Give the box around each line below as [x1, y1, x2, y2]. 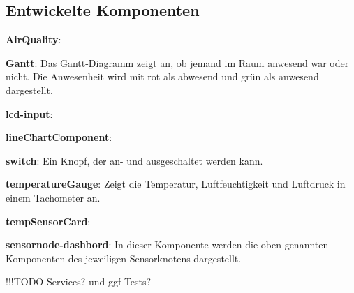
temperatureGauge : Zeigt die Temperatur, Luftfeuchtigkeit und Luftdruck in [6, 176, 346, 191]
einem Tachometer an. [6, 190, 101, 204]
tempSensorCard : [6, 213, 91, 228]
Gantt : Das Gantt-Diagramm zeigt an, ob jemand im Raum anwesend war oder [6, 55, 349, 70]
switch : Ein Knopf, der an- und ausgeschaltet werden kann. [6, 153, 263, 167]
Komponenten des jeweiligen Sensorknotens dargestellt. [6, 250, 242, 265]
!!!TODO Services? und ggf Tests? [6, 274, 152, 289]
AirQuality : [6, 32, 61, 47]
